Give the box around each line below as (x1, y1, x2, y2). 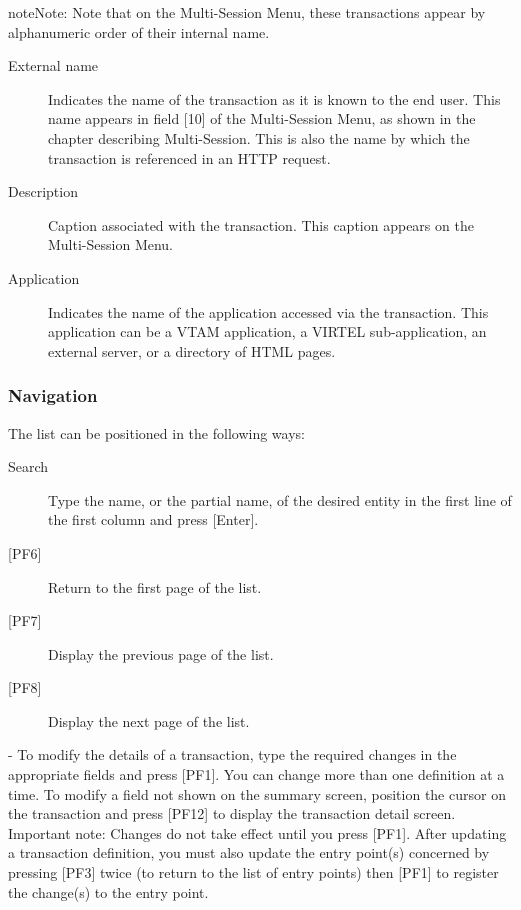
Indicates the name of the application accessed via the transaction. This (48, 301, 489, 322)
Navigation (8, 383, 98, 408)
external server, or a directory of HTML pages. (48, 340, 336, 361)
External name (8, 55, 99, 76)
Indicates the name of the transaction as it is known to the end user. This (48, 88, 501, 109)
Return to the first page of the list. (48, 576, 262, 597)
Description (8, 181, 78, 202)
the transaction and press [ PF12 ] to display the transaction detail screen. (8, 803, 456, 824)
